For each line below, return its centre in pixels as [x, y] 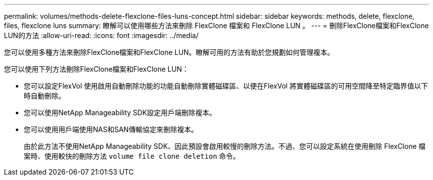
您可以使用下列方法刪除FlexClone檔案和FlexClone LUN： [97, 69]
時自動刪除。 [44, 96]
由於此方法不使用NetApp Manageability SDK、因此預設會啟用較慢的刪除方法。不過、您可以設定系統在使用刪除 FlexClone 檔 [225, 146]
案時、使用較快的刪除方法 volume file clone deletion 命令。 [132, 156]
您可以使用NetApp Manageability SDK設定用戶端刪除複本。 [120, 112]
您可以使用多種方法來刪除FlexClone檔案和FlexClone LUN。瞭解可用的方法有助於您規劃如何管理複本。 [169, 52]
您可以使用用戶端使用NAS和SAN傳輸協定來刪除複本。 [111, 129]
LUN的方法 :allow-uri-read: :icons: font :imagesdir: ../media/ [101, 35]
